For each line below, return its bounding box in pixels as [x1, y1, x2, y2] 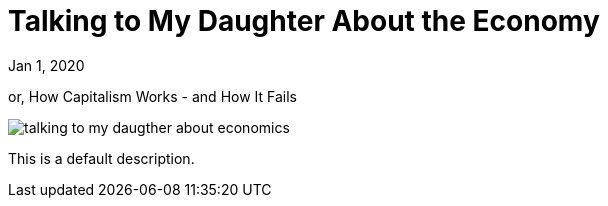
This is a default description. [8, 149, 195, 167]
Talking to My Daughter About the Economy [8, 4, 600, 38]
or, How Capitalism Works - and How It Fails [8, 87, 298, 105]
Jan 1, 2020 [8, 56, 85, 74]
